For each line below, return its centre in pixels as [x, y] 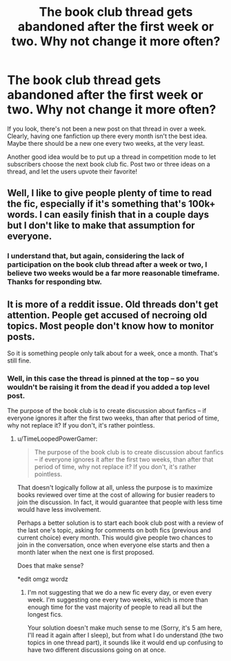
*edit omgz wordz [43, 579]
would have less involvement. [59, 510]
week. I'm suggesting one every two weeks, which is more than [118, 600]
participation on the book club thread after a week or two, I [107, 265]
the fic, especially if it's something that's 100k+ [111, 204]
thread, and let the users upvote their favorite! [72, 171]
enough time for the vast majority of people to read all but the [115, 607]
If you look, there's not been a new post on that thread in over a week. [107, 128]
